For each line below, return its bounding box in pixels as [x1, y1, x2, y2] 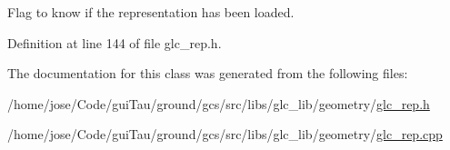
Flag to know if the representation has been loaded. [7, 3, 295, 21]
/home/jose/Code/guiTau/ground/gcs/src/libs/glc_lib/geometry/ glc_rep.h [7, 94, 430, 113]
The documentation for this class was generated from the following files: [7, 64, 408, 83]
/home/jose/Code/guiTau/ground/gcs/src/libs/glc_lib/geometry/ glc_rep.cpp [7, 125, 443, 144]
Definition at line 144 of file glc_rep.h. [7, 33, 222, 52]
